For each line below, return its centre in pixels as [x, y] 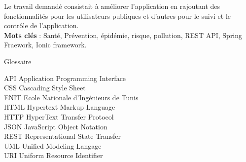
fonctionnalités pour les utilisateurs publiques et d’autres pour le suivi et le [118, 16]
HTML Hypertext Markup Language [60, 107]
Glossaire [18, 61]
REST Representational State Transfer [62, 136]
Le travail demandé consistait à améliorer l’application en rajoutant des [112, 6]
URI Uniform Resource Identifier [53, 155]
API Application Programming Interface [65, 78]
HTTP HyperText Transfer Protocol [59, 116]
